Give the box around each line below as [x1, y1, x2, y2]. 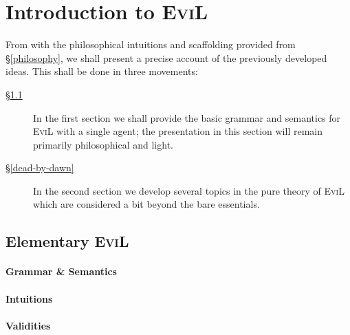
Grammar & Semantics [6, 264, 117, 279]
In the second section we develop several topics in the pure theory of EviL [33, 183, 344, 197]
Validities [6, 318, 51, 332]
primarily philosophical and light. [33, 137, 173, 151]
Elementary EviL [6, 230, 129, 252]
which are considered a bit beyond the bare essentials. [33, 197, 260, 211]
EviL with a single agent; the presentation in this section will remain [33, 124, 322, 138]
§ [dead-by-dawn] [6, 160, 74, 175]
